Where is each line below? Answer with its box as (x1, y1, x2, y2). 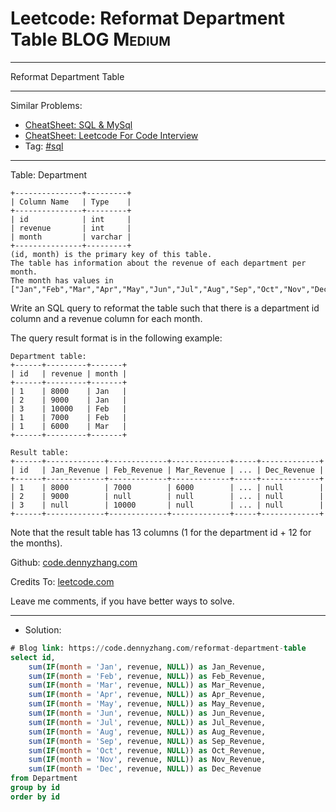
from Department (10, 773, 78, 784)
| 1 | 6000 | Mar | (10, 421, 128, 431)
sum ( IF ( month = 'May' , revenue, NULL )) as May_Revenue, (28, 699, 267, 709)
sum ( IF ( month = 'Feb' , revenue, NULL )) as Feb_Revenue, (28, 671, 267, 681)
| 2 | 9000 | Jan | (10, 395, 128, 405)
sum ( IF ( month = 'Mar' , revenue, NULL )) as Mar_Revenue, (28, 680, 267, 691)
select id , (10, 652, 56, 662)
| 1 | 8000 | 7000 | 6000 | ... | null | (10, 482, 325, 492)
